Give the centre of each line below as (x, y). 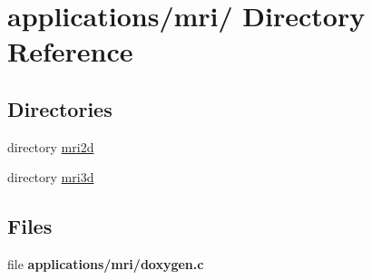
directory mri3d (51, 177)
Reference (70, 51)
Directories (60, 108)
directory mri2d (51, 146)
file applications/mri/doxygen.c (106, 264)
